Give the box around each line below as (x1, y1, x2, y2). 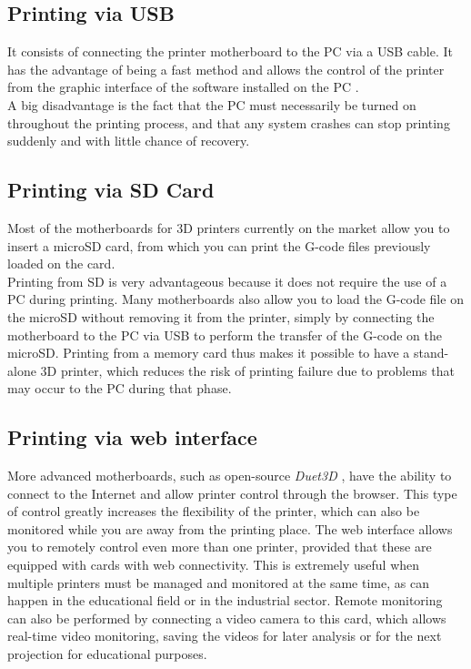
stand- (413, 343, 449, 362)
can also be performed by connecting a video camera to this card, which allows (7, 608, 446, 627)
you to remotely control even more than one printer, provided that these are (7, 537, 432, 556)
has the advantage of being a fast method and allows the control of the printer (7, 59, 445, 78)
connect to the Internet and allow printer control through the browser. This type (7, 483, 457, 502)
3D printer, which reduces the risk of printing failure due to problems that (40, 360, 455, 380)
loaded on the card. (7, 254, 115, 273)
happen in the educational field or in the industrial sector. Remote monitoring (7, 591, 443, 610)
